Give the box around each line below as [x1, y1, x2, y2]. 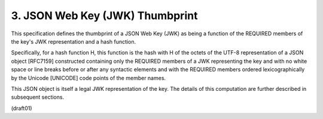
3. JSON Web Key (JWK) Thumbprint [11, 9, 198, 22]
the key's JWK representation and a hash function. [11, 38, 136, 45]
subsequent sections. [11, 93, 65, 101]
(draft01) [11, 105, 32, 112]
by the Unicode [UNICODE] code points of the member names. [11, 74, 166, 81]
